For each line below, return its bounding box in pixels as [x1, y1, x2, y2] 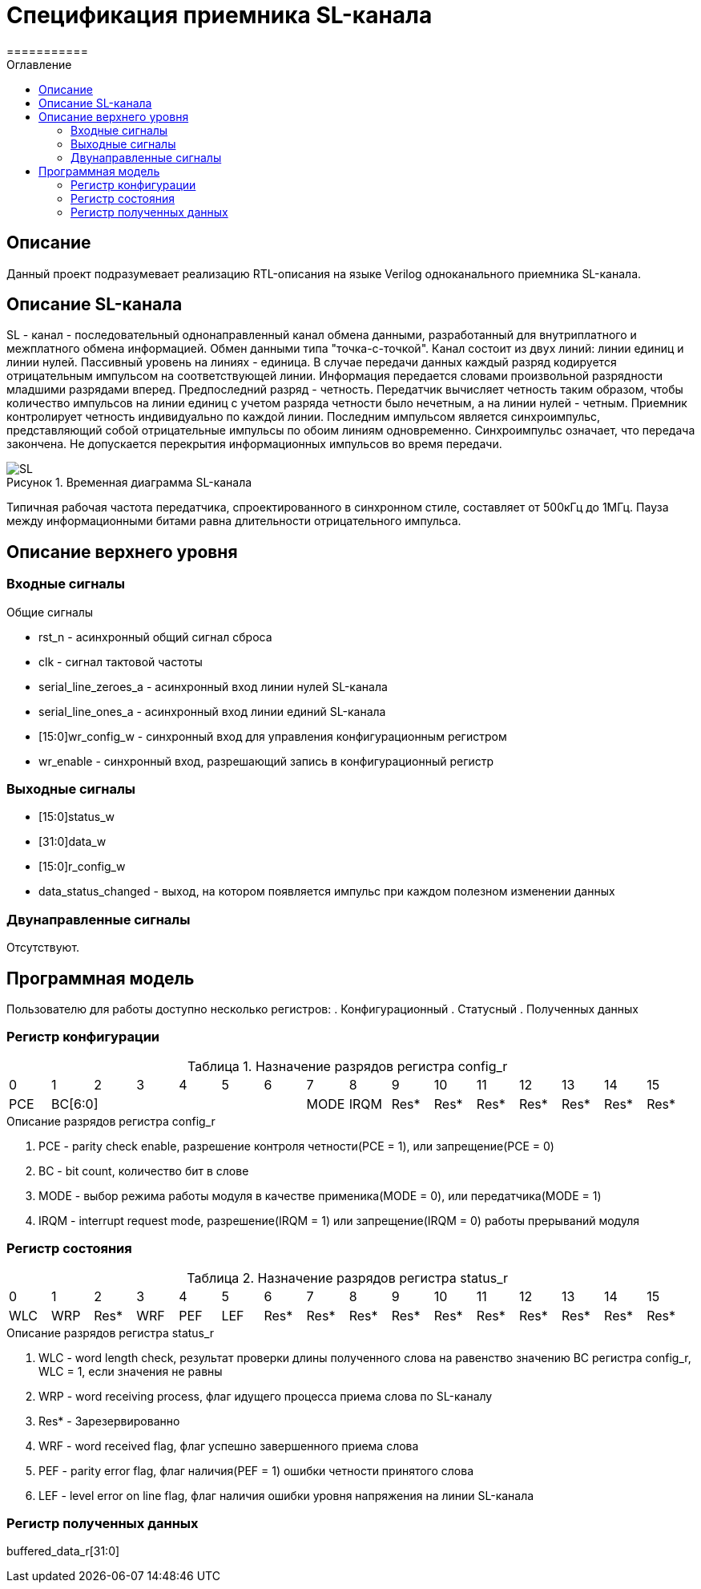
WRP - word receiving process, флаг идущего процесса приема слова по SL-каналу [38, 1389, 493, 1403]
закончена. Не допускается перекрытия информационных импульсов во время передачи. [6, 437, 502, 451]
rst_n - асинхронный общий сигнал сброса [38, 629, 272, 644]
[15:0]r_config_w [38, 859, 126, 874]
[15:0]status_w [38, 810, 115, 824]
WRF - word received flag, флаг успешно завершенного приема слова [38, 1438, 419, 1453]
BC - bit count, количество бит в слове [38, 1163, 249, 1178]
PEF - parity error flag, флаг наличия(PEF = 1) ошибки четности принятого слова [38, 1463, 474, 1478]
